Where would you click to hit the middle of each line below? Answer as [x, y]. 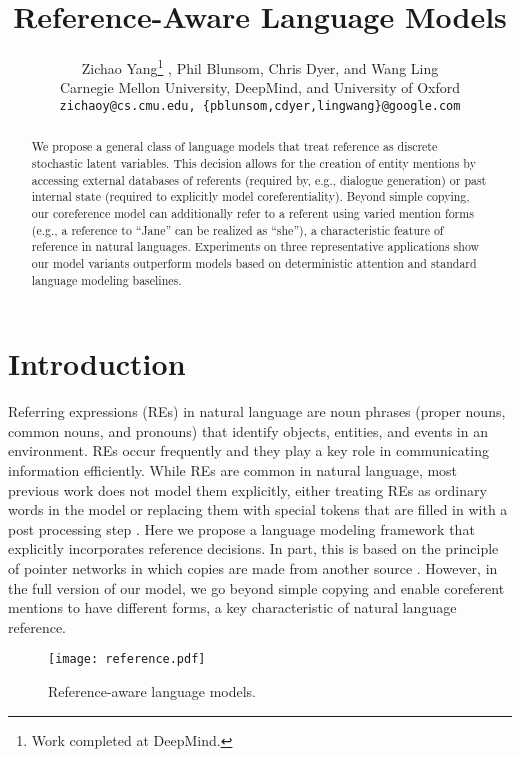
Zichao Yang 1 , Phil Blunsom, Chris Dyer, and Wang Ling [260, 66]
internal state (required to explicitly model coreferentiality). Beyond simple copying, [250, 196]
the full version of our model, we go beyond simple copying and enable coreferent [256, 587]
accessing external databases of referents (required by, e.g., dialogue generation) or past [259, 179]
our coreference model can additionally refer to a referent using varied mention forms [252, 213]
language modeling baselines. [106, 279]
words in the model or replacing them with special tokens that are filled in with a [258, 509]
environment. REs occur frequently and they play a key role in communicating [248, 450]
